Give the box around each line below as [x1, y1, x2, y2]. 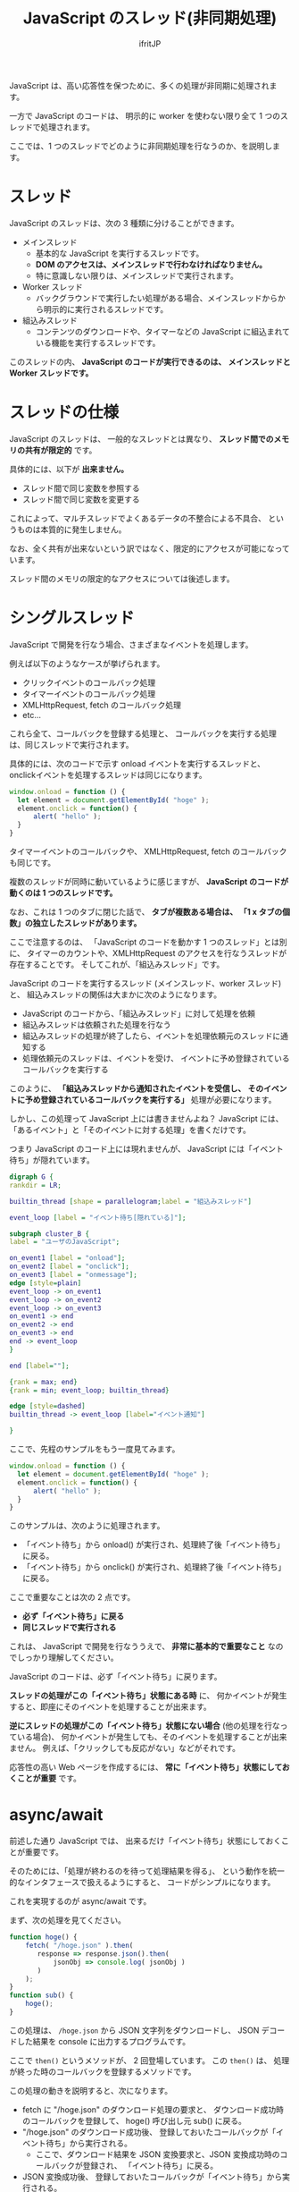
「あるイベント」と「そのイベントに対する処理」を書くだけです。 [9, 1124, 252, 1135]
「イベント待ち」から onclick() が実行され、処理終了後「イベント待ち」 [21, 1561, 287, 1572]
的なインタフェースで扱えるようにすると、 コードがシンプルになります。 [9, 1877, 276, 1888]
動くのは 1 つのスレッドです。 [9, 887, 118, 898]
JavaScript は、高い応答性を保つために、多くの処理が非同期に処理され [9, 80, 270, 90]
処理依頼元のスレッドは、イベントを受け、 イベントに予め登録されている [21, 1053, 290, 1063]
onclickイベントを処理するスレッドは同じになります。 [9, 769, 207, 780]
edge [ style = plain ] [9, 1278, 82, 1288]
